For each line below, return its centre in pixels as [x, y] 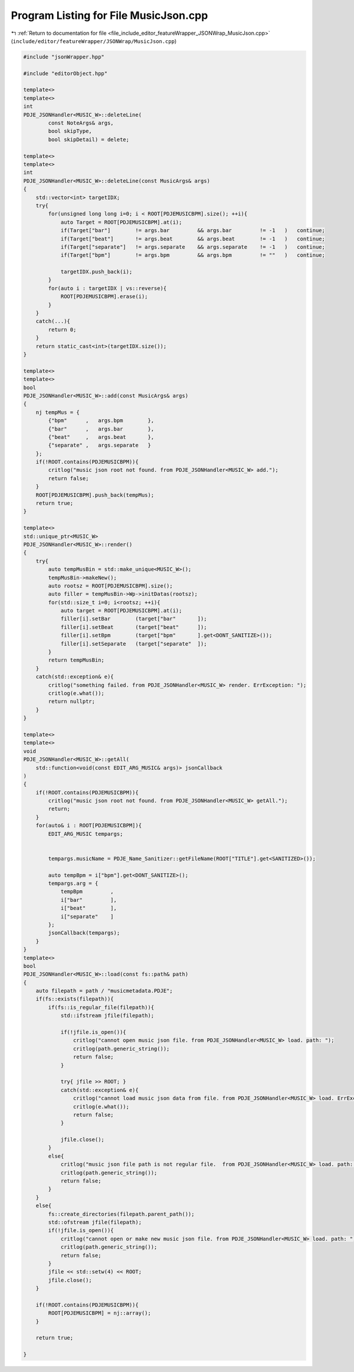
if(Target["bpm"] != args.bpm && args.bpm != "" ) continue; [193, 255]
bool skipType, [70, 131]
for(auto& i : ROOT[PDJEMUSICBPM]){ [88, 826]
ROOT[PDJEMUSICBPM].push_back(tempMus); [95, 495]
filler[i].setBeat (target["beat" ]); [134, 627]
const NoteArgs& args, [81, 123]
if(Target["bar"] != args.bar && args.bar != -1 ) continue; [193, 231]
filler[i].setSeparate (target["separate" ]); [134, 643]
